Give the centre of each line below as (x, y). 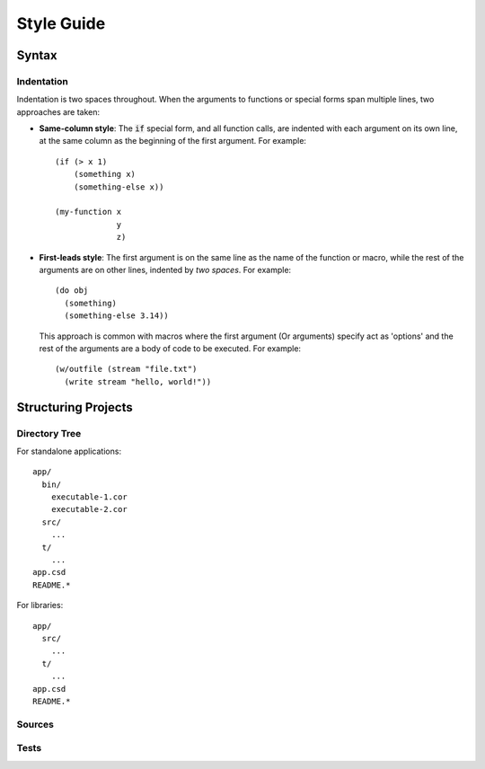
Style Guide (61, 23)
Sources (35, 724)
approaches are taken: (58, 111)
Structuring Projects (75, 407)
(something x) (105, 174)
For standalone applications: (69, 451)
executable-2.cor (89, 509)
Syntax (37, 55)
